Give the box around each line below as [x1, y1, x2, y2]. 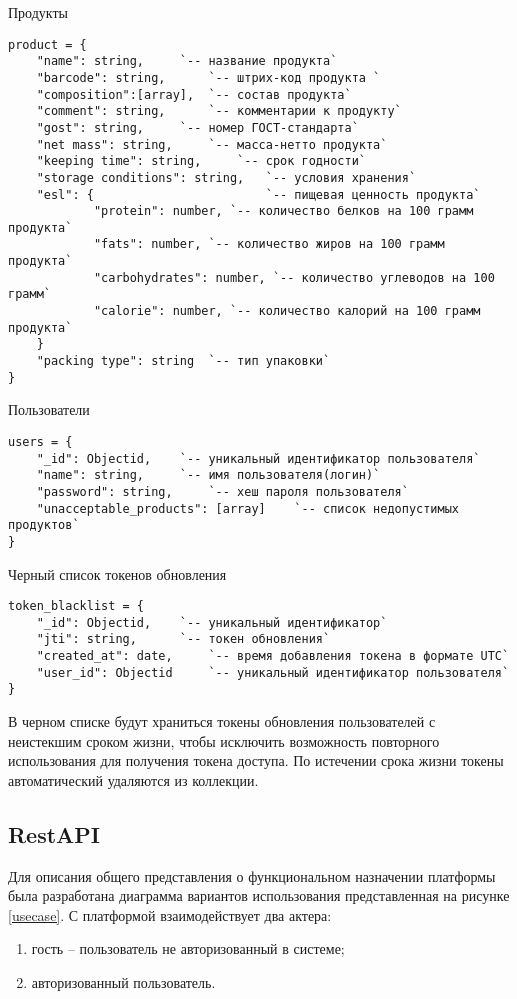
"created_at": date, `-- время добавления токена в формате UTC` [36, 649, 510, 664]
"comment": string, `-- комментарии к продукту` [36, 104, 402, 119]
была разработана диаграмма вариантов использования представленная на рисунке [8, 885, 510, 906]
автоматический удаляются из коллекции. [8, 769, 259, 790]
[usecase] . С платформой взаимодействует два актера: [8, 904, 332, 925]
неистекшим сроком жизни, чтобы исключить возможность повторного [8, 730, 440, 751]
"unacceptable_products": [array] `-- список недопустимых [36, 501, 460, 516]
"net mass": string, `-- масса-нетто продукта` [36, 137, 388, 152]
